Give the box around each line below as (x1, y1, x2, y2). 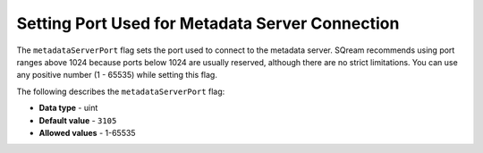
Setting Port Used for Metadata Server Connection (16, 13, 400, 33)
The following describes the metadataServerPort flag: (16, 86, 225, 97)
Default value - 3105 (38, 115, 117, 125)
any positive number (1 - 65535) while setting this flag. (16, 70, 218, 81)
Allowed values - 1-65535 (38, 127, 136, 138)
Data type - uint (38, 103, 98, 114)
